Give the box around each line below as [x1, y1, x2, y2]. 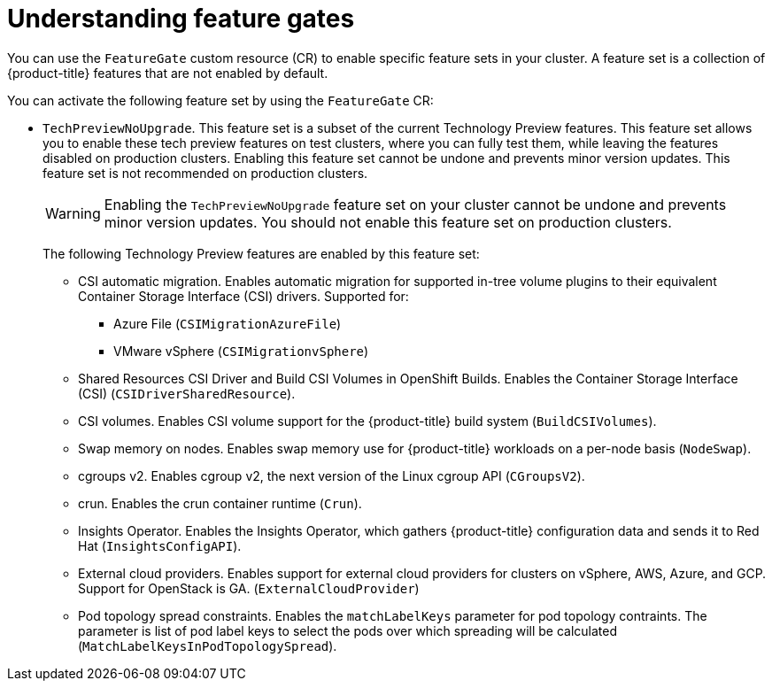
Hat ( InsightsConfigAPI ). [78, 537, 242, 553]
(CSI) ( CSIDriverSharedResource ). [78, 385, 296, 401]
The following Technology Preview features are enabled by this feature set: [42, 245, 480, 261]
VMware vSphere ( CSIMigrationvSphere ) [113, 343, 369, 359]
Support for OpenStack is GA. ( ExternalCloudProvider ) [78, 580, 420, 596]
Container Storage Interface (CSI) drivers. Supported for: [78, 288, 409, 304]
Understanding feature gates [7, 4, 355, 34]
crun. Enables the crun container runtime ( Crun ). [78, 495, 362, 511]
